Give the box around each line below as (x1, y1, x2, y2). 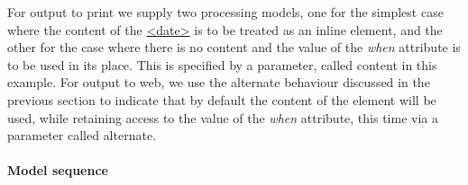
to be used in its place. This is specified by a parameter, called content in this (7, 55, 437, 74)
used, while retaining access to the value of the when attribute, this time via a (7, 108, 438, 127)
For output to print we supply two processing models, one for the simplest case (7, 3, 444, 21)
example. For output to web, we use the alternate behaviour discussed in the (7, 73, 430, 92)
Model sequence (7, 161, 108, 180)
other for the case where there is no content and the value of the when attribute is (7, 38, 461, 57)
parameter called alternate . (7, 126, 157, 145)
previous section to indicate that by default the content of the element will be (7, 90, 436, 109)
